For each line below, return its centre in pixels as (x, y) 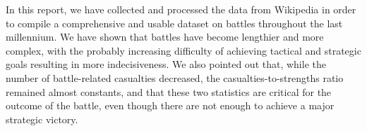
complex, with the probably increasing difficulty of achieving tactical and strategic (183, 50)
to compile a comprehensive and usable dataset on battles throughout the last (174, 23)
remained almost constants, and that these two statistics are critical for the (169, 91)
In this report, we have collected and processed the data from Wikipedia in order (181, 9)
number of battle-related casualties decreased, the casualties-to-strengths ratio (175, 77)
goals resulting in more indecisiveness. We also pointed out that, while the (166, 64)
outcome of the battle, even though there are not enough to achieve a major (170, 105)
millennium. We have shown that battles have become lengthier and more (165, 37)
